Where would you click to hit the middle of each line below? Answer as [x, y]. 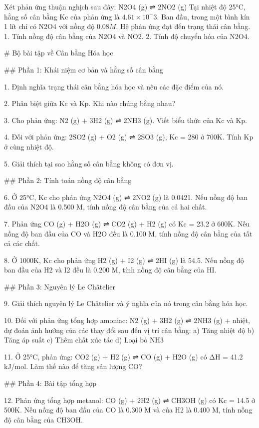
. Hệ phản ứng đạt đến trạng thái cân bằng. [183, 26]
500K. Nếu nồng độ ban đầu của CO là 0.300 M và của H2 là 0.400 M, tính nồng [128, 410]
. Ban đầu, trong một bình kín [203, 16]
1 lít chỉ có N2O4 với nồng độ [49, 26]
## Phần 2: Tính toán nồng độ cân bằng [68, 180]
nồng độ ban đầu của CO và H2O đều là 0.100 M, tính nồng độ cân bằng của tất [128, 233]
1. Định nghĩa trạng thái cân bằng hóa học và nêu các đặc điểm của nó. [114, 86]
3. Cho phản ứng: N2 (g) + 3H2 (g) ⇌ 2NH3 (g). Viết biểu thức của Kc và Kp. [126, 120]
